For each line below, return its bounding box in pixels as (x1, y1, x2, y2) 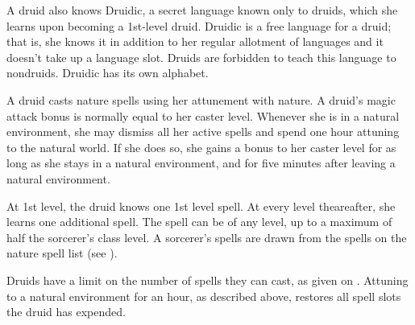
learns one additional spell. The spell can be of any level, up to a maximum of (6, 213, 392, 230)
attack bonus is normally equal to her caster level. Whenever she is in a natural (6, 107, 400, 124)
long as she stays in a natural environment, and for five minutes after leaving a (6, 154, 396, 171)
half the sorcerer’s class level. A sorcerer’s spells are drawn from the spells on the (6, 228, 407, 245)
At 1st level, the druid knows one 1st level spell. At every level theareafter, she (6, 197, 396, 214)
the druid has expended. (6, 303, 126, 320)
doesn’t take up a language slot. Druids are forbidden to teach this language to (6, 48, 396, 65)
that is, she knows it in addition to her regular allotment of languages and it (6, 33, 384, 50)
